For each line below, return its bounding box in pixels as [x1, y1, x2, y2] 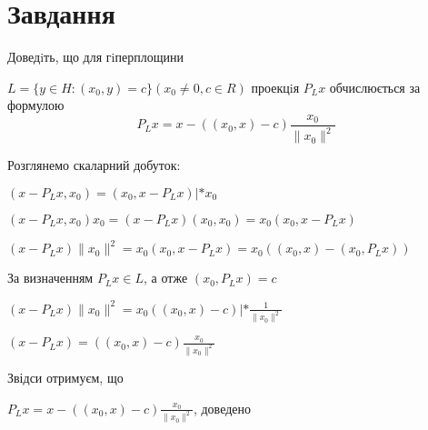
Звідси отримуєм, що [7, 367, 124, 386]
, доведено [193, 398, 251, 417]
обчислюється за [329, 77, 421, 96]
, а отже [143, 268, 188, 287]
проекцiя [251, 77, 300, 96]
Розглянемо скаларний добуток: [7, 155, 181, 175]
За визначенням [7, 268, 94, 287]
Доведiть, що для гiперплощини [7, 47, 184, 66]
